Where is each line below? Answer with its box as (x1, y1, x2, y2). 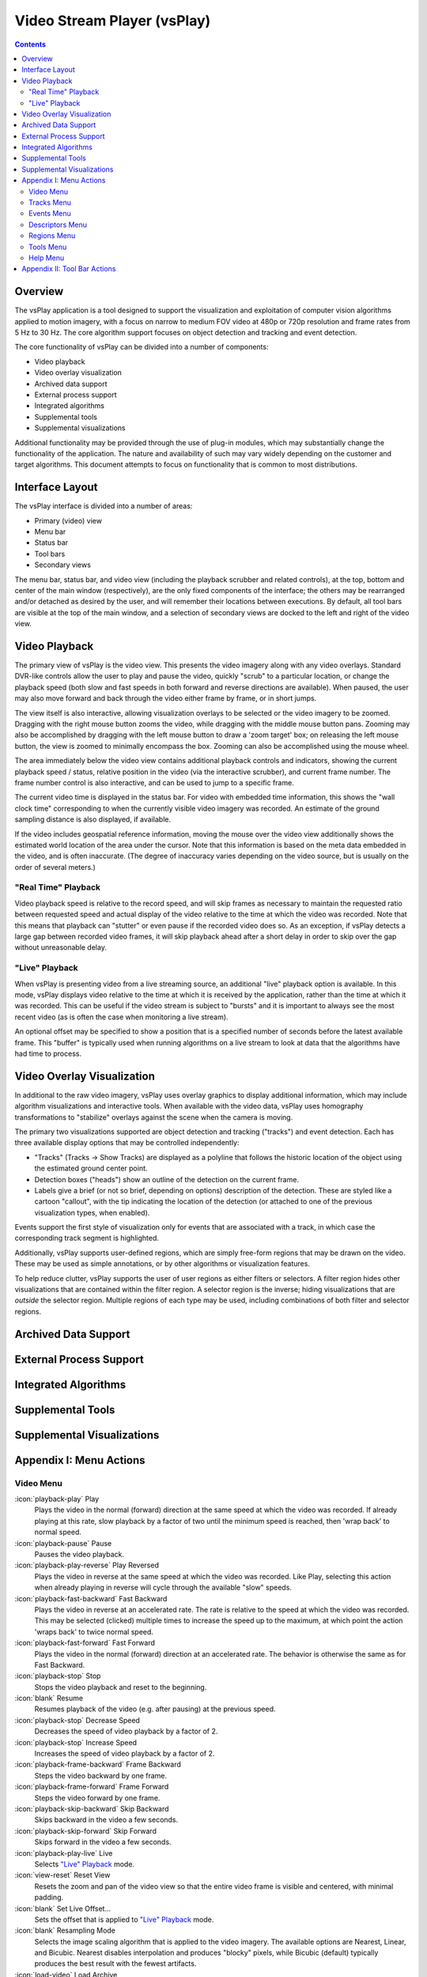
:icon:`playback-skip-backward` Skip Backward (14, 1804, 169, 1813)
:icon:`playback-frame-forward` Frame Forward (14, 1782, 169, 1791)
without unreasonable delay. (14, 943, 107, 952)
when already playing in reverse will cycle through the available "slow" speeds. (34, 1582, 293, 1593)
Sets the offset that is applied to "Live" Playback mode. (34, 1915, 214, 1924)
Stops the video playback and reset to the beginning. (34, 1682, 207, 1692)
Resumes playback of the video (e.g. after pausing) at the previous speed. (34, 1704, 276, 1714)
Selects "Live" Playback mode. (34, 1859, 134, 1869)
